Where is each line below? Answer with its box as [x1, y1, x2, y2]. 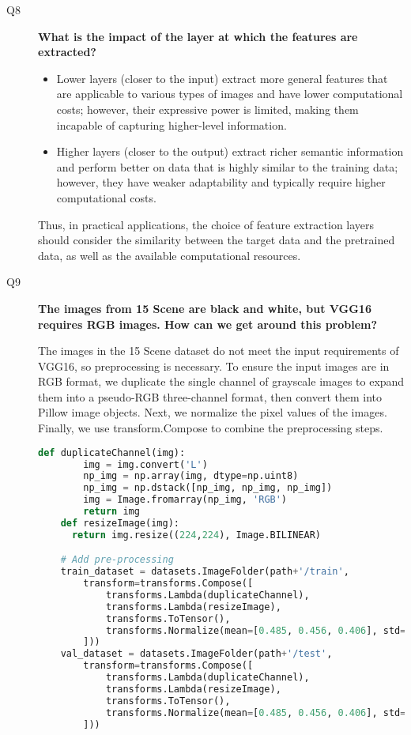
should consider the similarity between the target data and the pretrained [38, 232, 395, 248]
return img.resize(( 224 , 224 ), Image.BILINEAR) [71, 529, 321, 541]
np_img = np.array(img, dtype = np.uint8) [83, 470, 299, 482]
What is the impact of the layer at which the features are [38, 28, 358, 44]
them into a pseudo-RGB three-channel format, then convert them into [38, 388, 383, 405]
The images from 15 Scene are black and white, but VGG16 [38, 300, 371, 316]
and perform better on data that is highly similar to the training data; [56, 158, 398, 175]
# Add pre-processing [60, 554, 174, 566]
